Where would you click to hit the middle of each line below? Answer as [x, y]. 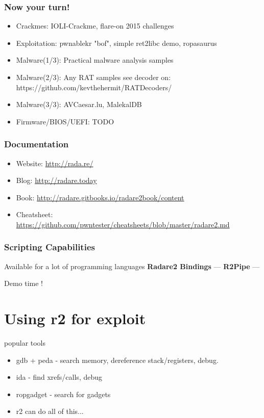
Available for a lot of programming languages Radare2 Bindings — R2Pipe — [132, 266]
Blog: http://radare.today [56, 180]
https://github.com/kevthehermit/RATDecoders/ [94, 87]
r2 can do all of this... [50, 411]
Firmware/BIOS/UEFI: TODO [65, 121]
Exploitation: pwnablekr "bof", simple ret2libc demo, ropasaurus [116, 43]
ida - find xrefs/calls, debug [59, 377]
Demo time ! [24, 283]
